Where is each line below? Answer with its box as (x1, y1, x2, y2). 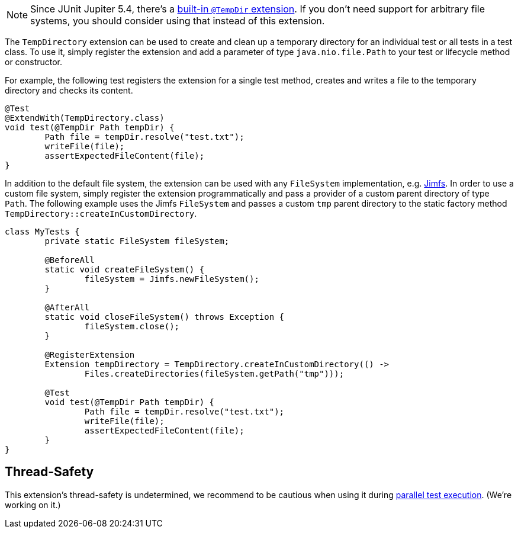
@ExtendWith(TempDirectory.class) (5, 113, 165, 123)
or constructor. (5, 57, 63, 67)
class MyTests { (5, 227, 80, 236)
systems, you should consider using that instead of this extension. (30, 15, 325, 27)
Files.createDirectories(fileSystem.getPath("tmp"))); (84, 369, 345, 378)
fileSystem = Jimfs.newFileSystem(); (84, 274, 259, 284)
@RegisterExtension (44, 350, 135, 359)
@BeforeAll (44, 255, 95, 265)
